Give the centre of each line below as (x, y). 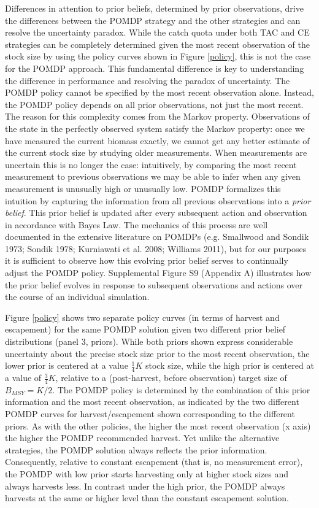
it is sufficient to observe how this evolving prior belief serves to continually (147, 260)
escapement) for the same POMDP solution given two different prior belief (145, 329)
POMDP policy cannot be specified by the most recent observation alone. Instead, (159, 92)
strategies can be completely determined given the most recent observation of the (158, 44)
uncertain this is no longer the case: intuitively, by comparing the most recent (151, 164)
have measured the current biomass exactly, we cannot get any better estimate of (157, 140)
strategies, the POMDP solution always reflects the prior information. (136, 449)
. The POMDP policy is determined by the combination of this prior (181, 389)
